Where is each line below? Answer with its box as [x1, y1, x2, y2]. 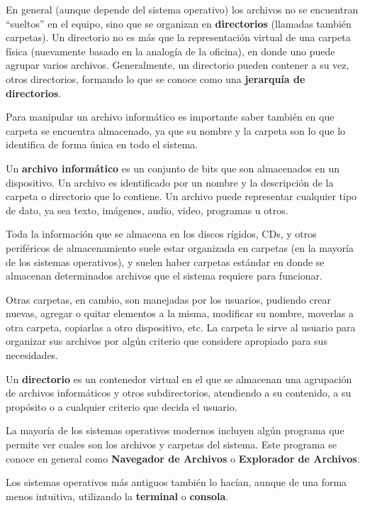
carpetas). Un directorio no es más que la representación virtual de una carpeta [6, 30, 351, 45]
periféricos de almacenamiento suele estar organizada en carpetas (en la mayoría [6, 240, 354, 255]
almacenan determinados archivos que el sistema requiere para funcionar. [6, 268, 322, 283]
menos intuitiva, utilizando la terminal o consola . [6, 488, 229, 503]
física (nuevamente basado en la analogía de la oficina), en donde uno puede [6, 43, 335, 58]
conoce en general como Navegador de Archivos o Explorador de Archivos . [6, 451, 360, 465]
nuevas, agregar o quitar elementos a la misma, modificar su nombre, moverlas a [6, 306, 354, 321]
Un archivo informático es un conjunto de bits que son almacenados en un [6, 160, 339, 175]
